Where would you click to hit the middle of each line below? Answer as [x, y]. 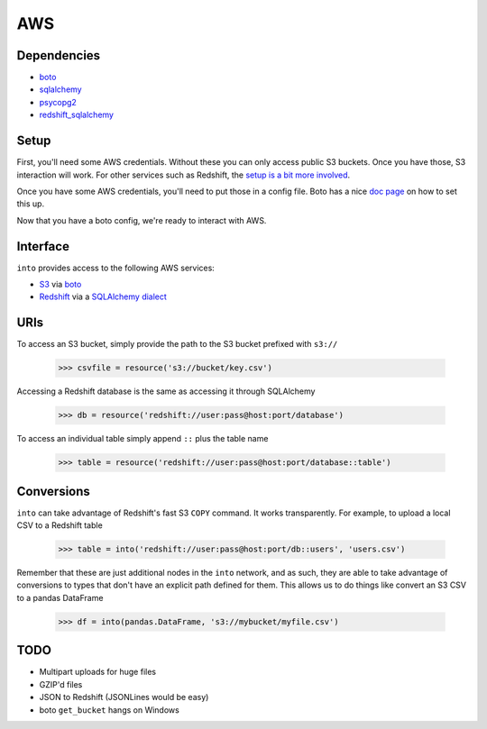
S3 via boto [60, 284]
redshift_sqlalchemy [77, 115]
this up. [31, 204]
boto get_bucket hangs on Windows [109, 710]
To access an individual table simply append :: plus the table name [142, 439]
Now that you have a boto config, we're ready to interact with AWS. [142, 220]
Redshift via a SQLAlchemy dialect [103, 296]
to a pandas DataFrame [60, 597]
